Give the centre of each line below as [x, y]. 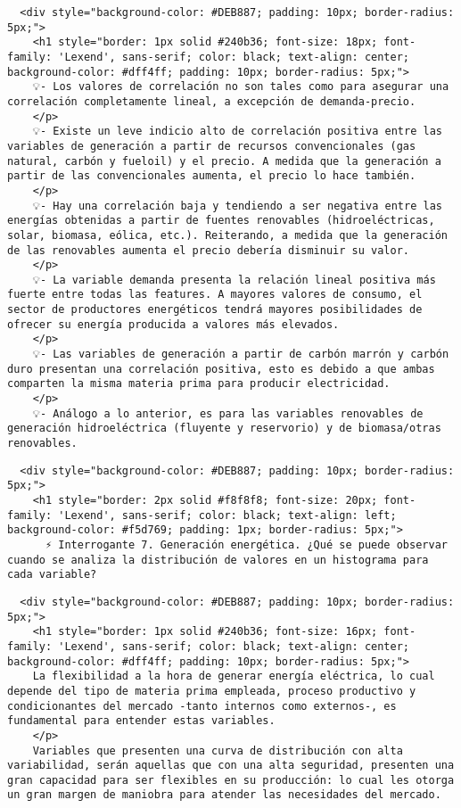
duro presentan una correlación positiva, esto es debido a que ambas [221, 369]
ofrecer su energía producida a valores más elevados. [173, 324]
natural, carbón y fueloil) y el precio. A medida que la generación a [224, 161]
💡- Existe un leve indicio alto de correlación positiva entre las [237, 132]
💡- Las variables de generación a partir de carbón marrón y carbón [241, 355]
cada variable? [52, 575]
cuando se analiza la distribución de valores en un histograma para [218, 560]
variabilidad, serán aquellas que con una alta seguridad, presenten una [231, 766]
